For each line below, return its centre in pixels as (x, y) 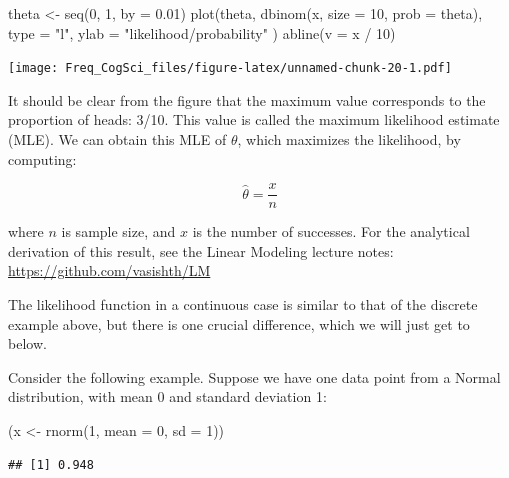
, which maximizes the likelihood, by (349, 139)
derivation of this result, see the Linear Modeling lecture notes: (201, 250)
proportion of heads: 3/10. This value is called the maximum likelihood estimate (254, 119)
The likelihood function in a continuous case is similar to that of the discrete (243, 304)
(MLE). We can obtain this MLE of (117, 139)
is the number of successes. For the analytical (331, 231)
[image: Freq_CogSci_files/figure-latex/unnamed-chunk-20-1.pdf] (230, 68)
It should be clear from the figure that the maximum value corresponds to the (247, 99)
